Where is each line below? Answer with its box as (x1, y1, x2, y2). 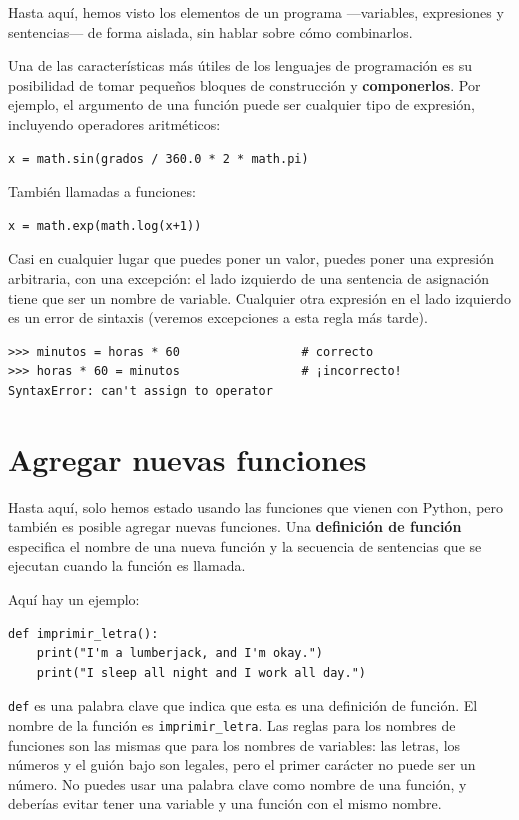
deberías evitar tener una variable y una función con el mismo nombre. (8, 793, 442, 814)
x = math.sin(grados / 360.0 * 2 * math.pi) (8, 151, 309, 166)
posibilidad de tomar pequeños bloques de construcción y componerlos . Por (8, 74, 481, 95)
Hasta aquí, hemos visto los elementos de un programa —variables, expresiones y (8, 2, 504, 22)
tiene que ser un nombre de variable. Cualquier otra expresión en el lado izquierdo (8, 287, 511, 308)
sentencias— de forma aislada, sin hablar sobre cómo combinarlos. (8, 21, 413, 42)
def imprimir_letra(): (8, 626, 159, 641)
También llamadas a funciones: (8, 181, 196, 202)
